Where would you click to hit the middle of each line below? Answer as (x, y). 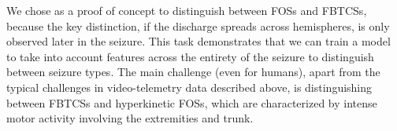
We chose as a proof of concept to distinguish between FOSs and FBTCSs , (187, 10)
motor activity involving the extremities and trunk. (130, 118)
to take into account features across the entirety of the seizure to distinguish (190, 56)
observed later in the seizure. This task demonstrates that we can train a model (198, 41)
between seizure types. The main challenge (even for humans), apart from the (193, 72)
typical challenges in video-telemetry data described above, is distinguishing (189, 87)
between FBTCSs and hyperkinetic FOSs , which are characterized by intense (192, 102)
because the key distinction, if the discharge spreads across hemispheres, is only (198, 25)
